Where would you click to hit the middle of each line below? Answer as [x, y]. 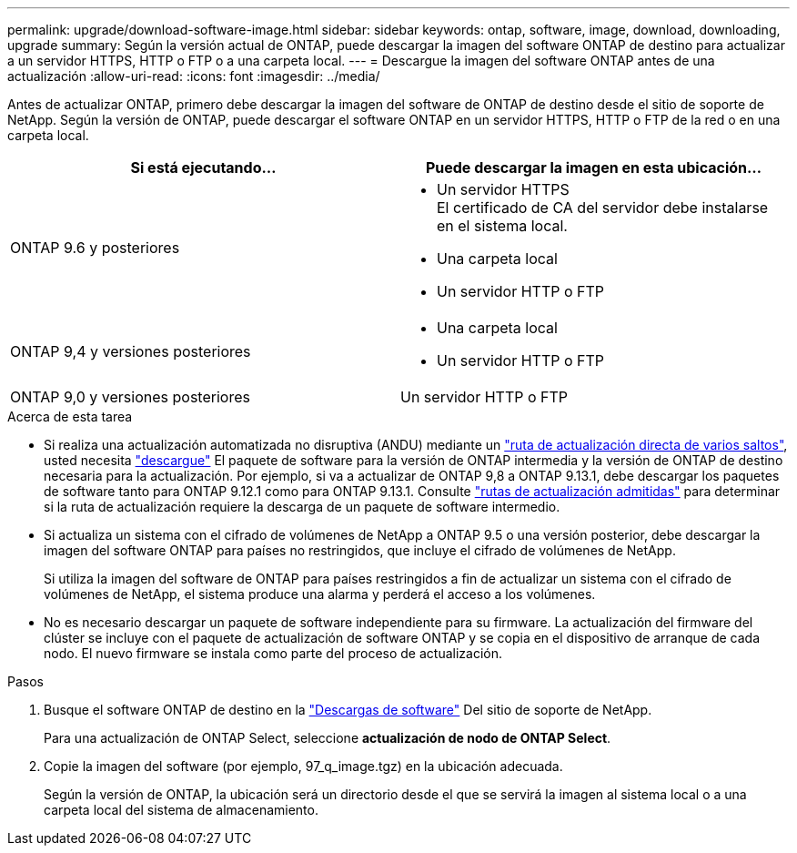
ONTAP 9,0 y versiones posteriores [130, 397]
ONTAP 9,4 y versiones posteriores [131, 351]
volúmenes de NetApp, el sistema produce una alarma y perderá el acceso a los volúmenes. [320, 594]
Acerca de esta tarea [70, 416]
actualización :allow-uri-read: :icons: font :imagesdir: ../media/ [194, 76]
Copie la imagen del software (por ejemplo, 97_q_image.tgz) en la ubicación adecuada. [303, 766]
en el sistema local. [502, 226]
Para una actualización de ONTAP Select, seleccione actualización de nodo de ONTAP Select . [328, 738]
